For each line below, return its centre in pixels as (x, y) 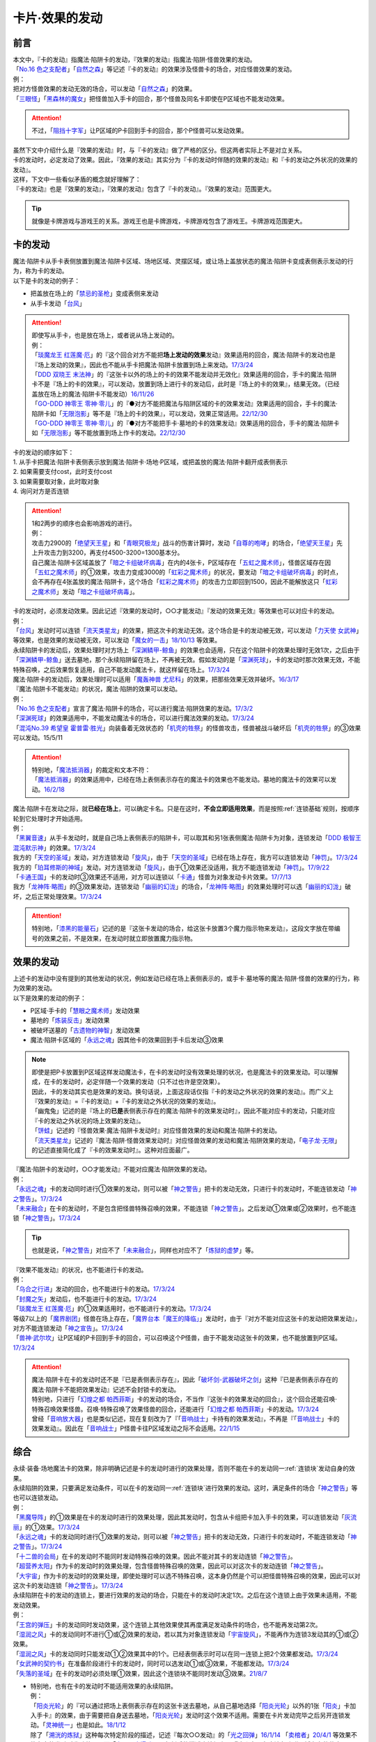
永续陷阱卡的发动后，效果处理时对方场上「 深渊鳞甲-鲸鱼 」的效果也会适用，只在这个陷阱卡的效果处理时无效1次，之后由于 (186, 650)
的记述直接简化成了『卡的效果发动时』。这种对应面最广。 (112, 1150)
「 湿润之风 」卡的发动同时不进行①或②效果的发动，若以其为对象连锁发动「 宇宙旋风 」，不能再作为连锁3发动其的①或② (186, 1634)
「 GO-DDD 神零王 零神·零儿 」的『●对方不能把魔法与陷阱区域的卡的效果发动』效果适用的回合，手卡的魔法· (185, 403)
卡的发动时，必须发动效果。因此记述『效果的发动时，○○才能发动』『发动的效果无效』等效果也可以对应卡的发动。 (175, 611)
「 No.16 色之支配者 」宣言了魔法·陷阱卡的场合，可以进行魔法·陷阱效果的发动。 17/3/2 (133, 709)
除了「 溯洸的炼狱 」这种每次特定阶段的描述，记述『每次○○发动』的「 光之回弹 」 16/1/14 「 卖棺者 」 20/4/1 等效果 (191, 1734)
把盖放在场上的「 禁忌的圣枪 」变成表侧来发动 (94, 293)
